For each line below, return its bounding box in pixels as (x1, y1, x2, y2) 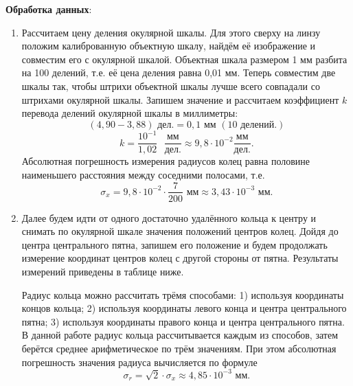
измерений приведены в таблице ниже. (21, 264, 184, 278)
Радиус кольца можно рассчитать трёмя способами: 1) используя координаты (21, 287, 344, 302)
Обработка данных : (5, 2, 92, 16)
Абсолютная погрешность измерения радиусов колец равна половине (21, 154, 310, 168)
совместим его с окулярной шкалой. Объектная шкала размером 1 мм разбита (21, 52, 348, 66)
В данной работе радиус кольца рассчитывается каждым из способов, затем (21, 328, 338, 342)
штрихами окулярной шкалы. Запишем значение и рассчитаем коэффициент (21, 92, 339, 106)
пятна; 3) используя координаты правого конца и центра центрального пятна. (21, 314, 345, 328)
